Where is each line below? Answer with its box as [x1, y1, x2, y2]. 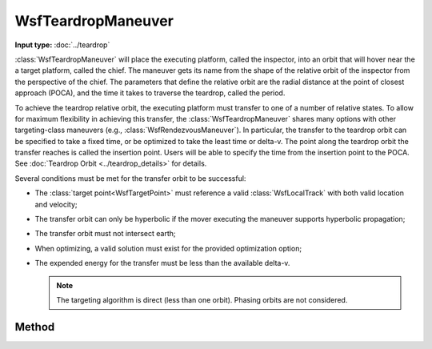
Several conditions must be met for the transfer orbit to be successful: [14, 173, 246, 183]
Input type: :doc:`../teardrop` [14, 40, 110, 50]
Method [14, 320, 55, 334]
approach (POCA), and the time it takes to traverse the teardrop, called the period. [14, 88, 286, 98]
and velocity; [34, 199, 78, 209]
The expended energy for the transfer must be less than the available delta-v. [34, 259, 290, 268]
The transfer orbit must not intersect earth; [34, 229, 176, 239]
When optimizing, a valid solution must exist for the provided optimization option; [34, 243, 302, 253]
